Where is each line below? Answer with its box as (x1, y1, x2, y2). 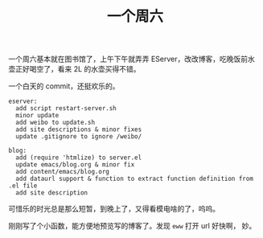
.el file (8, 182, 38, 190)
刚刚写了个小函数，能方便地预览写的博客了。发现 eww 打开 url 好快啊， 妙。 (8, 221, 257, 231)
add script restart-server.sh (15, 105, 117, 113)
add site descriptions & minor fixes (15, 125, 142, 133)
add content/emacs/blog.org (15, 168, 110, 176)
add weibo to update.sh (15, 118, 95, 127)
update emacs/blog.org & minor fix (15, 161, 135, 169)
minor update (15, 112, 60, 120)
